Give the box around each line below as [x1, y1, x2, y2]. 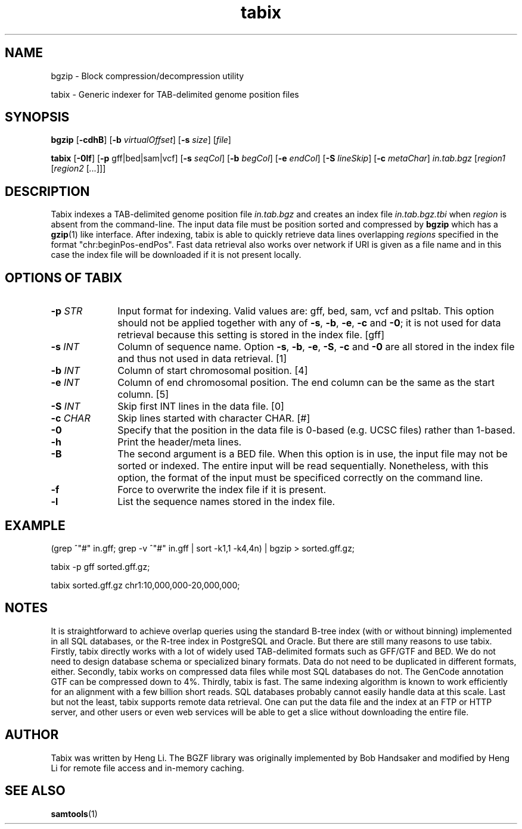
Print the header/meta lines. [117, 436, 242, 448]
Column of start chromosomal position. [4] [117, 364, 308, 377]
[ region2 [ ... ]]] [51, 163, 106, 174]
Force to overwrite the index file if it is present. [117, 484, 327, 496]
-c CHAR [51, 412, 91, 425]
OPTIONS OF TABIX [5, 270, 123, 285]
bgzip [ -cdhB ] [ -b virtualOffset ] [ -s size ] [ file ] [51, 135, 231, 145]
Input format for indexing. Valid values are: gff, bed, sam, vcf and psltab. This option [117, 305, 495, 317]
